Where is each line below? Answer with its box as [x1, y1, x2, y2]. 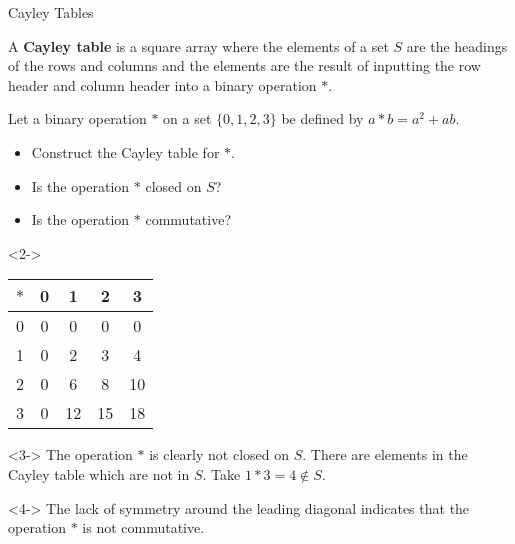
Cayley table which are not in [8, 463, 190, 484]
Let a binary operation [8, 108, 147, 129]
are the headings [406, 35, 508, 56]
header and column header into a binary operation [8, 74, 317, 95]
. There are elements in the [302, 444, 468, 465]
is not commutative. [82, 517, 205, 538]
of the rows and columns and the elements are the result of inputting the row [8, 55, 481, 76]
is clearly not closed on [149, 444, 289, 465]
